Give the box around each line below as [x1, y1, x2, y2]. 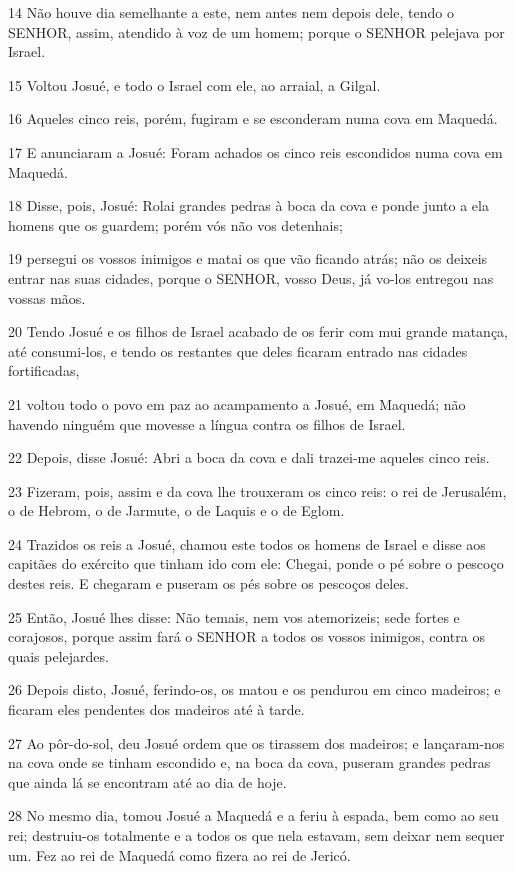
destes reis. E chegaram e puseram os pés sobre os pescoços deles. [8, 573, 409, 594]
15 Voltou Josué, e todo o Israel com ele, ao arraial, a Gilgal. [8, 74, 381, 95]
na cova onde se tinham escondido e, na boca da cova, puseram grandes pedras [8, 752, 491, 773]
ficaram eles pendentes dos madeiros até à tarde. [8, 699, 305, 720]
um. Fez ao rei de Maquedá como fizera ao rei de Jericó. [8, 844, 351, 865]
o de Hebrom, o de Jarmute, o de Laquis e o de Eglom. [8, 500, 345, 521]
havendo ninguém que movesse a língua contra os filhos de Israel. [8, 413, 406, 434]
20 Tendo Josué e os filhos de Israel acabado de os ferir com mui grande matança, [8, 321, 509, 342]
